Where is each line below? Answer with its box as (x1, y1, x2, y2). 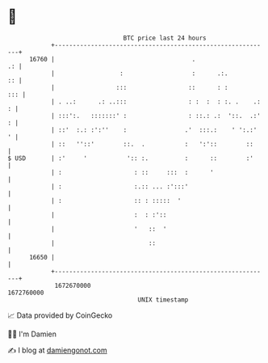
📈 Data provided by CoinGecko (7, 310, 113, 320)
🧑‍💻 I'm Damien (7, 329, 57, 339)
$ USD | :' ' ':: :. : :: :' (7, 154, 253, 163)
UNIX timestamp (137, 295, 189, 304)
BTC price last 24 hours (123, 34, 207, 42)
